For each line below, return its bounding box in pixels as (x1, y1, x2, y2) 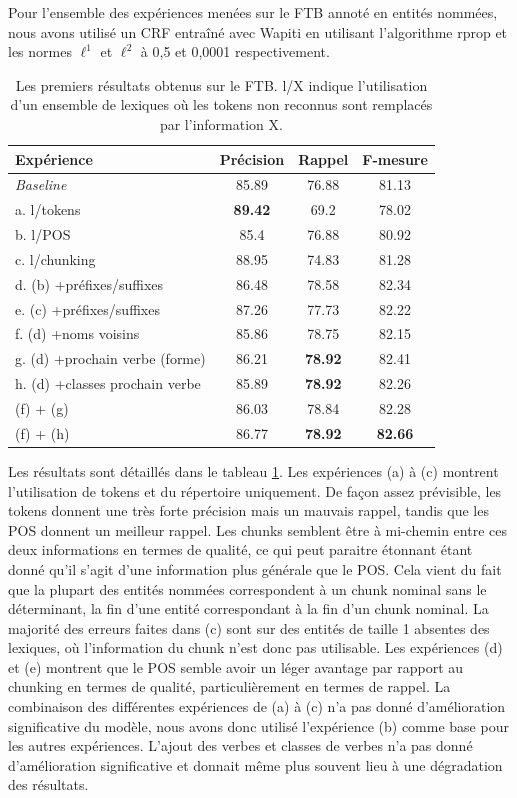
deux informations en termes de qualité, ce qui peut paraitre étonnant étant (8, 539, 473, 560)
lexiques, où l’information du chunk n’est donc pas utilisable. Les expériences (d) (8, 637, 503, 658)
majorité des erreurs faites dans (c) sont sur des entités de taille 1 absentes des (8, 617, 490, 638)
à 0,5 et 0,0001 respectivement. (140, 41, 330, 62)
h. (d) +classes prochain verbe (15, 373, 201, 394)
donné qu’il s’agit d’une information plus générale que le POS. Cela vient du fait (8, 558, 502, 579)
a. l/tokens (15, 199, 81, 220)
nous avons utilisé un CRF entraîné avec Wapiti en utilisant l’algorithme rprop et (8, 21, 508, 42)
